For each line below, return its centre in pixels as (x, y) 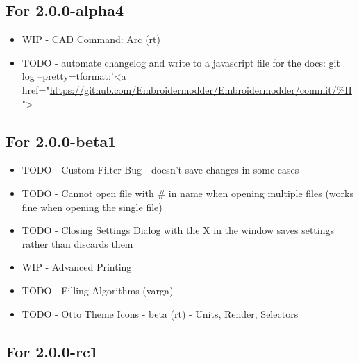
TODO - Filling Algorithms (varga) (98, 290)
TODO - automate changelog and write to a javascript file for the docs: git (181, 62)
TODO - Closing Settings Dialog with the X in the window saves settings (178, 230)
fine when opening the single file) (92, 206)
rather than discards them (77, 243)
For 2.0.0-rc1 (52, 351)
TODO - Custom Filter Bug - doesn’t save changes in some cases (160, 170)
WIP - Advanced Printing (77, 267)
